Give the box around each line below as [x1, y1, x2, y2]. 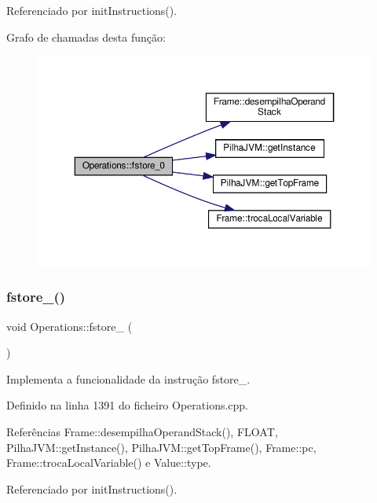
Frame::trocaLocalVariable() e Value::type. [6, 454, 211, 471]
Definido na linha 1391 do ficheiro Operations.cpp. [6, 397, 249, 413]
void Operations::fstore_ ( [6, 318, 133, 334]
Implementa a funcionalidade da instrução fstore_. [6, 370, 251, 387]
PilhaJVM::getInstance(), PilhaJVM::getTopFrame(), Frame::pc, [6, 439, 317, 455]
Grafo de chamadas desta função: [6, 28, 166, 45]
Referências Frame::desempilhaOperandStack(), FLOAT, [6, 424, 278, 440]
